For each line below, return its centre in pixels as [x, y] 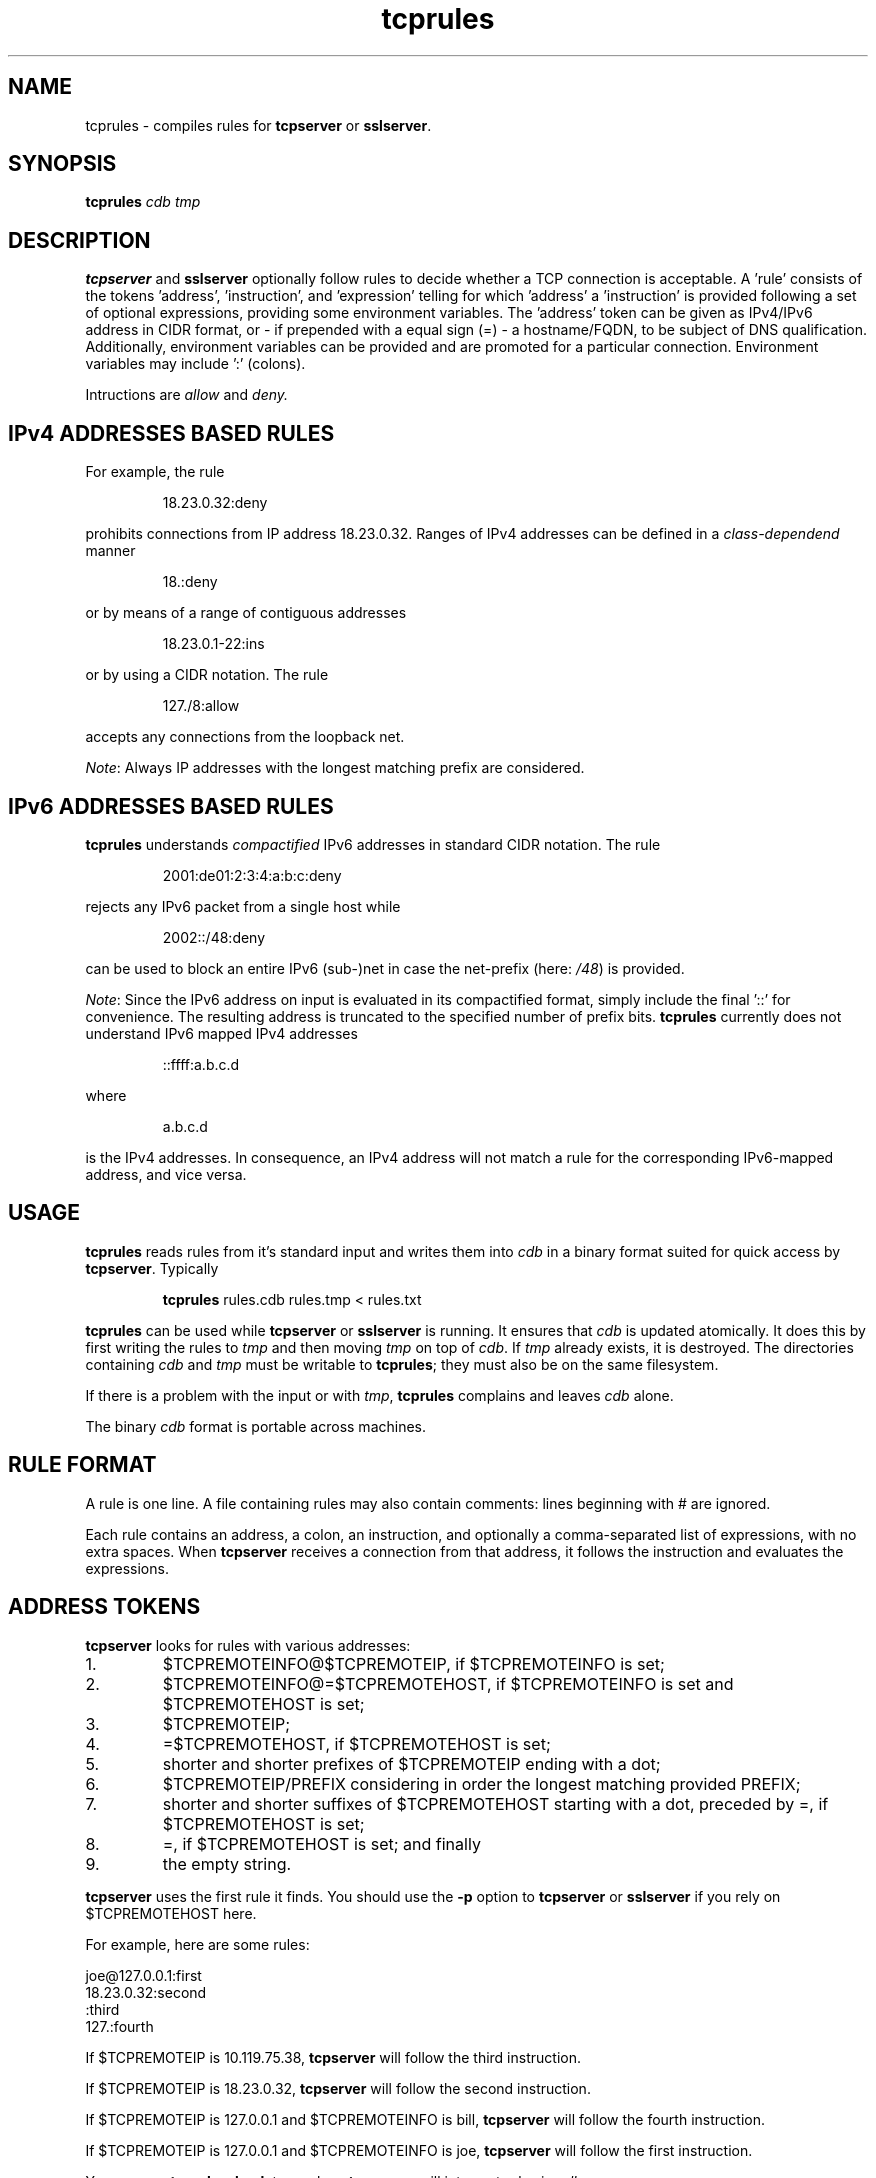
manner [110, 551]
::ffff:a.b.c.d [201, 1064]
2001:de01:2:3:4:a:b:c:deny [252, 875]
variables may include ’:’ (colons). [195, 364]
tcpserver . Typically [152, 1268]
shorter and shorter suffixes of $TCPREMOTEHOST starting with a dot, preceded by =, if [495, 1803]
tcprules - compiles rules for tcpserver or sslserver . [258, 125]
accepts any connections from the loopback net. [245, 737]
